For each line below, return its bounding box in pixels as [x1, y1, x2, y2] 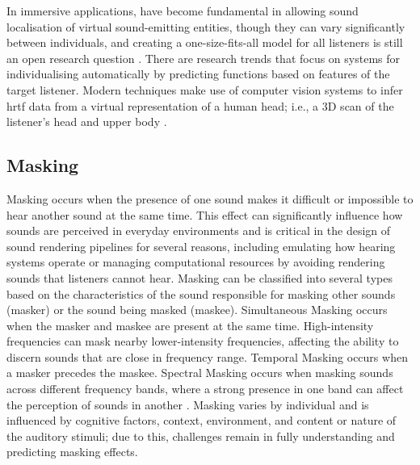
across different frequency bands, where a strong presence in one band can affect [6, 380, 404, 397]
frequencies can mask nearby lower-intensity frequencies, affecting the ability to [6, 333, 399, 350]
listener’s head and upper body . [6, 113, 167, 130]
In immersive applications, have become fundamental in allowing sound [6, 2, 359, 19]
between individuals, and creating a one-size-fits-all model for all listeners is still [6, 34, 403, 51]
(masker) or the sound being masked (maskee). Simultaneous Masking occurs [6, 301, 388, 318]
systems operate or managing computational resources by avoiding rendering [6, 253, 385, 270]
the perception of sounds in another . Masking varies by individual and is [6, 396, 369, 413]
